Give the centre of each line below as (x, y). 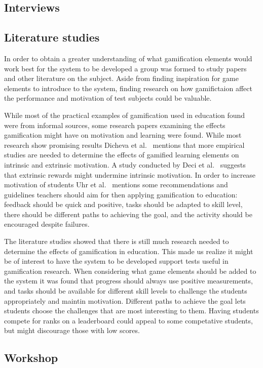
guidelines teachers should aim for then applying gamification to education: (121, 194)
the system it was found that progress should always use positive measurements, (128, 281)
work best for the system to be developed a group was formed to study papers (125, 68)
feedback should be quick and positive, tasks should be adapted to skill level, (123, 204)
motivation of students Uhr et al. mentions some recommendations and (116, 185)
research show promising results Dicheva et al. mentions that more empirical (124, 145)
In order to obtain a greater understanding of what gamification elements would (128, 58)
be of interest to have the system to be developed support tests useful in (116, 261)
